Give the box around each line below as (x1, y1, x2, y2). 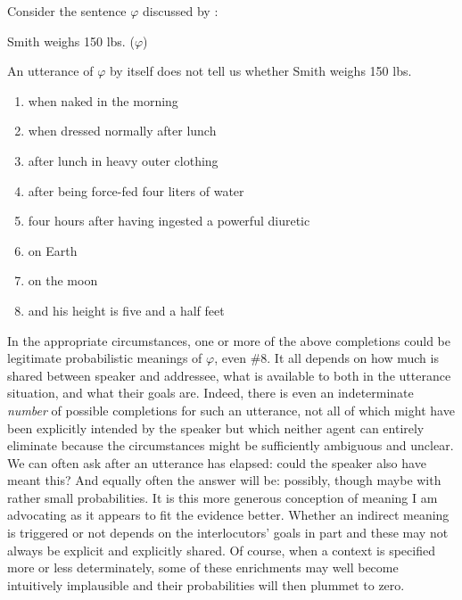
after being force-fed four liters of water (28, 181, 244, 200)
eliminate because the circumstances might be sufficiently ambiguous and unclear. (7, 436, 454, 455)
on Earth (28, 241, 78, 259)
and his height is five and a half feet (28, 300, 225, 319)
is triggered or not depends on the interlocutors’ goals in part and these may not (7, 523, 449, 542)
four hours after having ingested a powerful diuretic (28, 211, 310, 230)
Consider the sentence (7, 2, 127, 20)
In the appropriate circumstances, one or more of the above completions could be (7, 331, 451, 349)
